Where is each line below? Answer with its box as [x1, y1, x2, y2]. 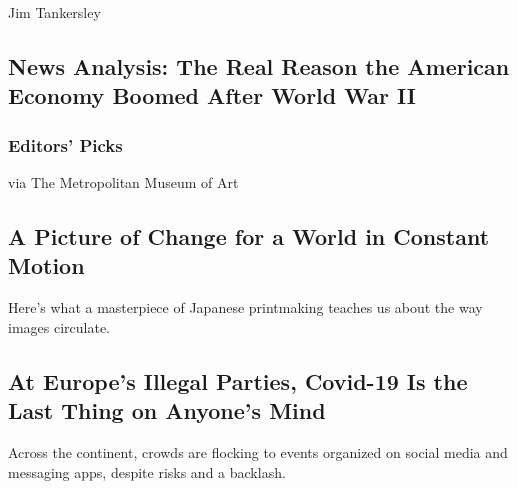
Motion [8, 250, 85, 281]
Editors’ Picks [8, 132, 123, 157]
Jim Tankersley [8, 2, 101, 22]
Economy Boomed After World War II [8, 80, 416, 111]
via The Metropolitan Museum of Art [8, 171, 239, 192]
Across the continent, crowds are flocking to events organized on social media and [8, 441, 508, 462]
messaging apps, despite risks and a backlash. [8, 461, 286, 482]
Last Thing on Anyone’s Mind [8, 395, 326, 426]
